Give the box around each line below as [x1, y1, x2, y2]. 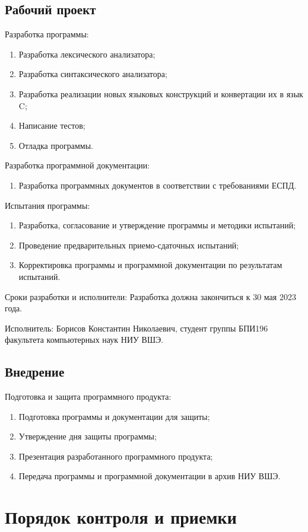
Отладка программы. [18, 139, 93, 151]
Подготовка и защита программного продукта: [5, 390, 172, 403]
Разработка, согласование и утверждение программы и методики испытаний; [18, 219, 296, 231]
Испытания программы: [5, 199, 90, 211]
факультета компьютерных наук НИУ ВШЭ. [5, 333, 164, 346]
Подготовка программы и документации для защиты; [18, 410, 210, 422]
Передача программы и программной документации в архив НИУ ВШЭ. [18, 470, 281, 482]
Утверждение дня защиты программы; [18, 430, 157, 442]
